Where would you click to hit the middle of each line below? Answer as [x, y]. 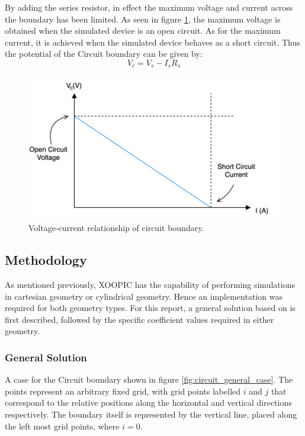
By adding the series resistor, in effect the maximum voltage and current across [149, 7]
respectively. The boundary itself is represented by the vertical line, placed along [151, 414]
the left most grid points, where [62, 426]
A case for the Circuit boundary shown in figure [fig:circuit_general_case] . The [149, 379]
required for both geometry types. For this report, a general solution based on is [150, 308]
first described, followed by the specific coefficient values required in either [139, 319]
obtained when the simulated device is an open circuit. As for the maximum [143, 31]
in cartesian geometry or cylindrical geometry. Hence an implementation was [144, 296]
